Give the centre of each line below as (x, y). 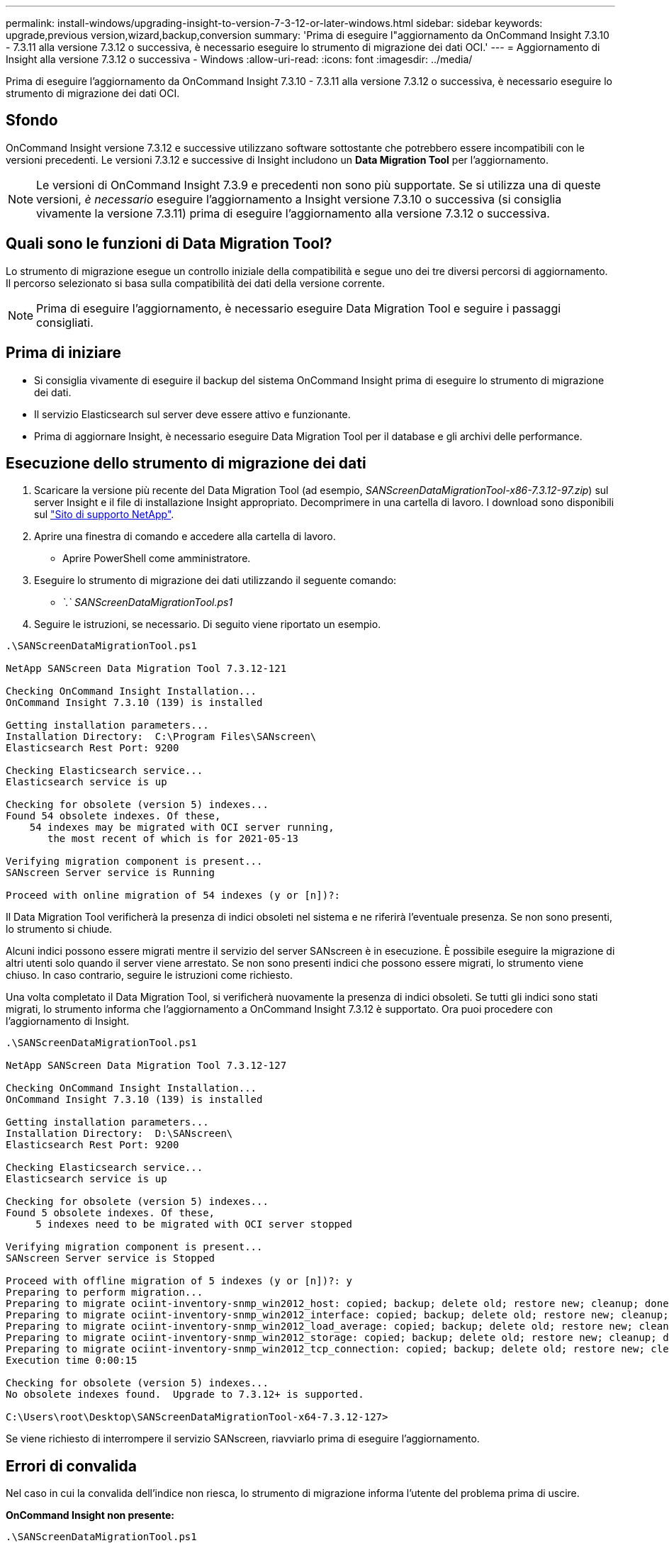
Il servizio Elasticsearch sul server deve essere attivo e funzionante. (192, 414)
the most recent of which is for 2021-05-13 (173, 839)
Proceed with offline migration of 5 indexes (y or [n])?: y (179, 1281)
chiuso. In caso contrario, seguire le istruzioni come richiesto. (150, 975)
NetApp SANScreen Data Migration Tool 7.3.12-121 (146, 669)
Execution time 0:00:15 (72, 1361)
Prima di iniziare (64, 353)
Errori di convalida (71, 1466)
